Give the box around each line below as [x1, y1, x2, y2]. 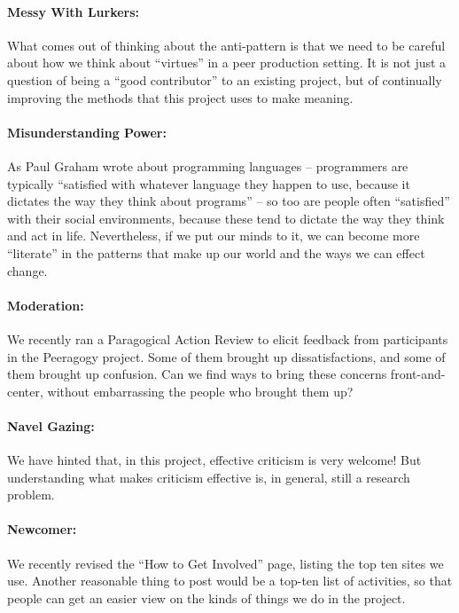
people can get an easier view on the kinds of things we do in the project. [7, 588, 406, 607]
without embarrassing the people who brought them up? [47, 381, 354, 400]
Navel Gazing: [7, 416, 95, 435]
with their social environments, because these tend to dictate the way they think [7, 208, 445, 227]
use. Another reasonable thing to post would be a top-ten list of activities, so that [7, 571, 453, 590]
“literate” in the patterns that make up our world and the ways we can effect [7, 243, 425, 262]
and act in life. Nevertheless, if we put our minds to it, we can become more [7, 226, 420, 245]
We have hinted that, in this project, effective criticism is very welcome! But [7, 451, 422, 469]
